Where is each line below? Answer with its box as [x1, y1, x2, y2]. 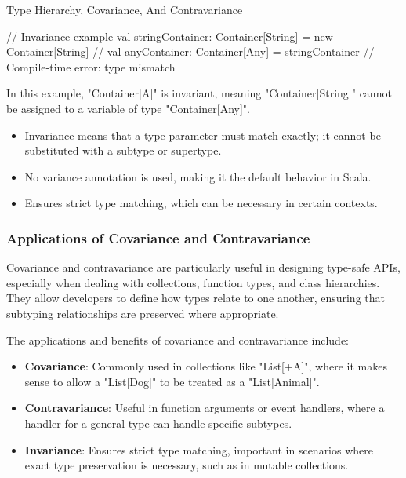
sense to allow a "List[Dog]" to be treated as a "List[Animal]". [24, 373, 320, 389]
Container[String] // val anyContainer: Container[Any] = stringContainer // [6, 43, 375, 60]
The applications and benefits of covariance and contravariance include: [6, 331, 350, 348]
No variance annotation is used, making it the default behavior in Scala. [24, 168, 372, 184]
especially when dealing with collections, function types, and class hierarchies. [6, 274, 380, 290]
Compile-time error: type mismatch [6, 58, 176, 75]
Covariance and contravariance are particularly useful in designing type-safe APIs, [6, 259, 401, 275]
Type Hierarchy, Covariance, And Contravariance [6, 2, 243, 17]
